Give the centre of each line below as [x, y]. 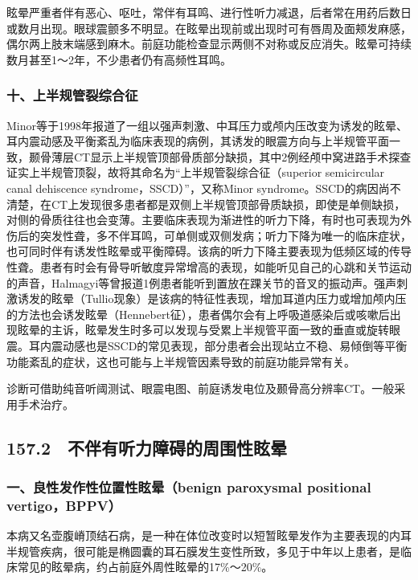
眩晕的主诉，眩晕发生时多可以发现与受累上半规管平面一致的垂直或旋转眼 [209, 330]
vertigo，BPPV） [64, 505]
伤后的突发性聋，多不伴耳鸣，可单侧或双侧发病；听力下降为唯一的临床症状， [209, 235]
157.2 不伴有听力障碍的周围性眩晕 [147, 447]
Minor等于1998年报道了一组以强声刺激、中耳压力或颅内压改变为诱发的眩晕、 [207, 125]
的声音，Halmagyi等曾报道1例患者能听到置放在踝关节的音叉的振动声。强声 [202, 282]
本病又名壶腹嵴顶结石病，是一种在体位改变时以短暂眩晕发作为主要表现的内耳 [209, 535]
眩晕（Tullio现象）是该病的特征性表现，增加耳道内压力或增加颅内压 [229, 298]
